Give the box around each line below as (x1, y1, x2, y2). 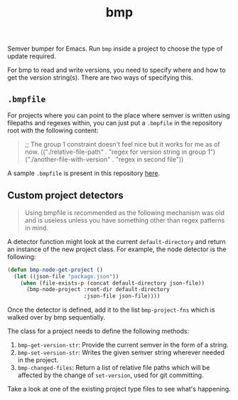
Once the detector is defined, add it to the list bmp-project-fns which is (7, 305, 215, 314)
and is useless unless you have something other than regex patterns (24, 216, 225, 224)
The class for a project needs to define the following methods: (7, 327, 190, 335)
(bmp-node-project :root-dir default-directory (26, 286, 171, 293)
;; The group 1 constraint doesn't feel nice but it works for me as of (24, 140, 220, 148)
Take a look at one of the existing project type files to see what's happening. (7, 385, 231, 394)
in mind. (24, 223, 48, 232)
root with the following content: (7, 126, 99, 135)
